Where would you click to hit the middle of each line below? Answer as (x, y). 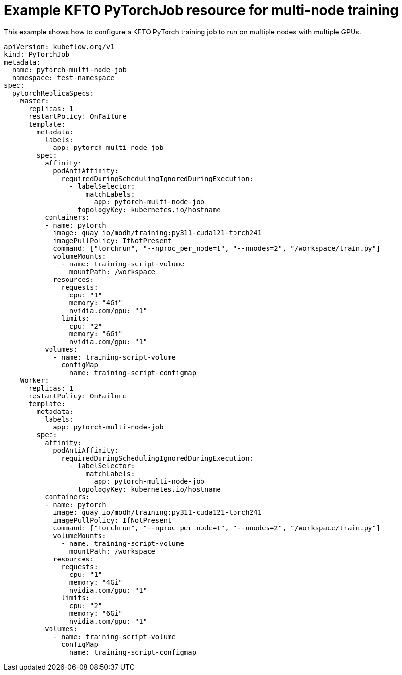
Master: (34, 101)
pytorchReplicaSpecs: (53, 93)
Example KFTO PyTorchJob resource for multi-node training (201, 10)
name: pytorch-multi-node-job (69, 70)
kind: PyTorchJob (37, 54)
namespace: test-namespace (63, 77)
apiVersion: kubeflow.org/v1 (59, 46)
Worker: (34, 380)
